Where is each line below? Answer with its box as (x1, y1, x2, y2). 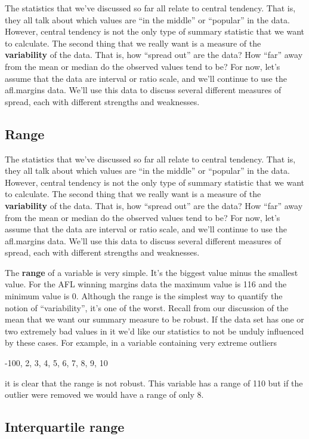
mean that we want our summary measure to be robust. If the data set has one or (5, 313, 304, 326)
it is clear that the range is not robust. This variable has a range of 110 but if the (5, 376, 303, 389)
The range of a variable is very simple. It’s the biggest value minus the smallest (5, 266, 298, 278)
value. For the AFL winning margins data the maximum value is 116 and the (5, 278, 287, 290)
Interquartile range (5, 417, 125, 436)
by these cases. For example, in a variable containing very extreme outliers (5, 336, 277, 349)
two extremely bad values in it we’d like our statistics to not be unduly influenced (5, 324, 304, 337)
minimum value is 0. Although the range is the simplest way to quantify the (5, 290, 283, 302)
